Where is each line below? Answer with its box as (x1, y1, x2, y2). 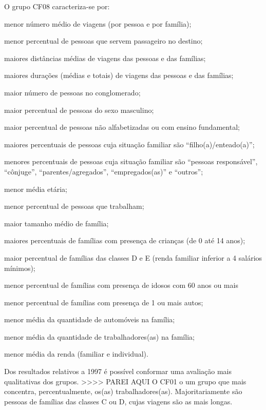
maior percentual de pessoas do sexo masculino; (4, 104, 154, 115)
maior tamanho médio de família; (4, 218, 109, 228)
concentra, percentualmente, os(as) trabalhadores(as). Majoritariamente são (4, 386, 242, 397)
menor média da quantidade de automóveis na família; (4, 314, 175, 325)
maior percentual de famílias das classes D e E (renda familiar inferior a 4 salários (4, 252, 262, 263)
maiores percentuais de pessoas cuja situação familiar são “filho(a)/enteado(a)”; (4, 139, 255, 149)
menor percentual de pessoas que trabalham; (4, 201, 144, 211)
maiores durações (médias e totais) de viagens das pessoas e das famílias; (4, 70, 234, 81)
